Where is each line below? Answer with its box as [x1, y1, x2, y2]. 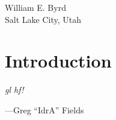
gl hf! [5, 83, 24, 96]
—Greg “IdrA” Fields [5, 103, 84, 116]
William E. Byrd [5, 1, 66, 13]
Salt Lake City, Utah [5, 13, 81, 25]
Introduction [5, 48, 112, 73]
